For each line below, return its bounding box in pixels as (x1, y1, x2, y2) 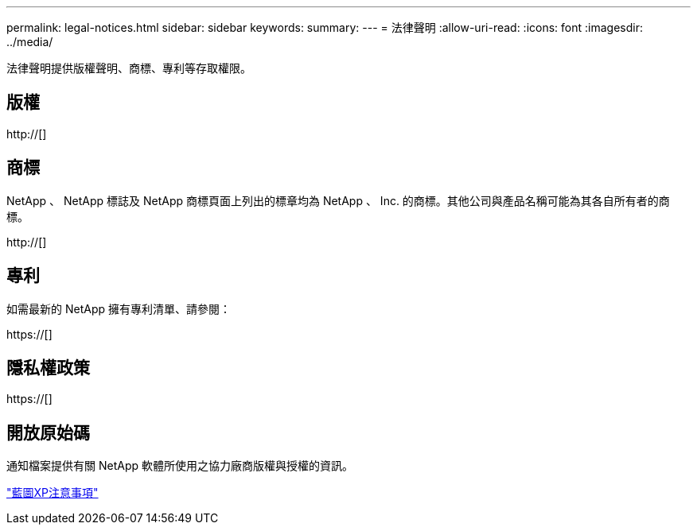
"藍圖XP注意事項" (6, 486, 99, 500)
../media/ (6, 35, 53, 48)
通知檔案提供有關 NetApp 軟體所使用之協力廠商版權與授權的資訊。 (6, 459, 353, 473)
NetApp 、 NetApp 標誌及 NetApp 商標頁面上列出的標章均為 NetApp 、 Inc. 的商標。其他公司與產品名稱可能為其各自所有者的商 (6, 193, 670, 207)
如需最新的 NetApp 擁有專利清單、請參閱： (6, 301, 231, 316)
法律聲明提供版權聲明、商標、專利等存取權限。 (6, 61, 251, 75)
